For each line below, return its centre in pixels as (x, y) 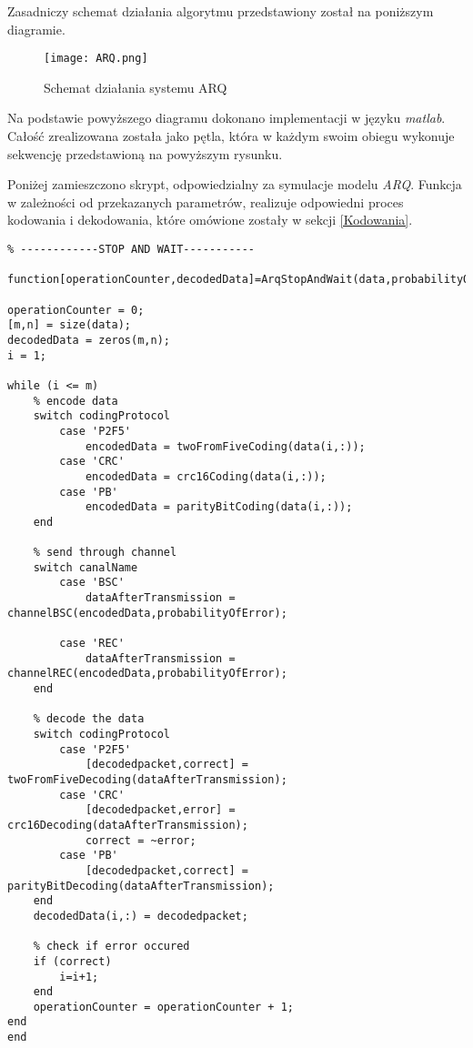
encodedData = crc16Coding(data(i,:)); (206, 476)
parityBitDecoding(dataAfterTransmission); (141, 886)
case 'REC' (92, 644)
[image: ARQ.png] (96, 59)
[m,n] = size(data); (70, 325)
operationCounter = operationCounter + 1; (163, 1007)
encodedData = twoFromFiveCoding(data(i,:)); (225, 446)
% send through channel (105, 553)
